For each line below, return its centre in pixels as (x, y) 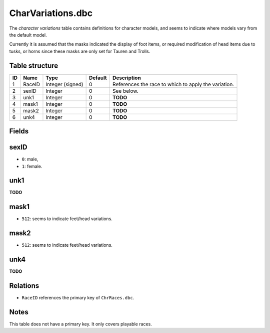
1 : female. (32, 166)
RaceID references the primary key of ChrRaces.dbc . (78, 298)
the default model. (28, 35)
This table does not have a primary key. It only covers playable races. (80, 324)
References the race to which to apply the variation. (173, 84)
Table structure (34, 65)
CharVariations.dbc (51, 13)
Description (127, 78)
